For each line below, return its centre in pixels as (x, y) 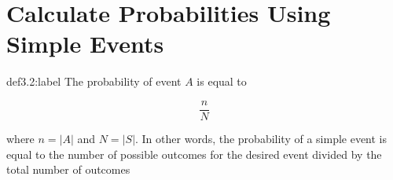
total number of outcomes (68, 169)
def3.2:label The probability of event (94, 81)
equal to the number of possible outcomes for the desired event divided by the (194, 154)
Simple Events (85, 44)
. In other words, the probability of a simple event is (261, 138)
